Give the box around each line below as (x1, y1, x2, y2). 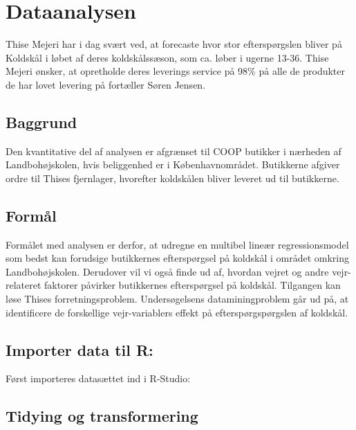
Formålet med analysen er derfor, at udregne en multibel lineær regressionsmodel (6, 237, 349, 251)
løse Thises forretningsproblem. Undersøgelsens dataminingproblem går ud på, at (6, 292, 349, 306)
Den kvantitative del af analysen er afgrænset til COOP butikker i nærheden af (6, 143, 341, 158)
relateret (6, 278, 41, 292)
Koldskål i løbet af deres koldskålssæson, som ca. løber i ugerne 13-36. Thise (6, 50, 329, 64)
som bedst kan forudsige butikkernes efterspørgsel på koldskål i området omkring (6, 251, 350, 265)
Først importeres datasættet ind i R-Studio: (6, 371, 191, 386)
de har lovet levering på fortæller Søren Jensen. (6, 77, 206, 91)
